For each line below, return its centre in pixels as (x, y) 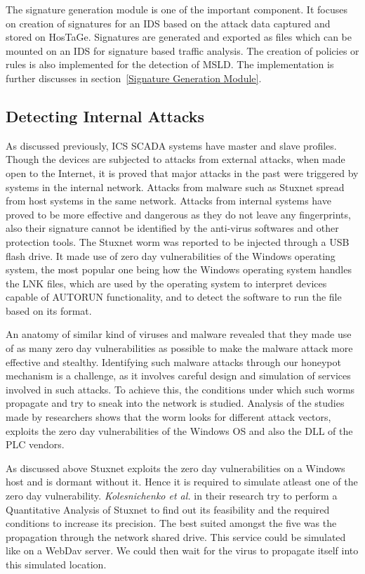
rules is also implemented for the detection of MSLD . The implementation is (170, 64)
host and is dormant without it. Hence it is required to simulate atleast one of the (182, 482)
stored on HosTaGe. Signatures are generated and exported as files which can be (179, 37)
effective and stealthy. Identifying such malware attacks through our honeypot (173, 361)
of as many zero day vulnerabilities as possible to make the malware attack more (179, 348)
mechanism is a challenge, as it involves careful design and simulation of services (178, 376)
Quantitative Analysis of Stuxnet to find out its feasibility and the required (168, 509)
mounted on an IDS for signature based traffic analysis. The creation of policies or (182, 50)
